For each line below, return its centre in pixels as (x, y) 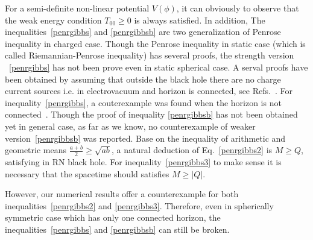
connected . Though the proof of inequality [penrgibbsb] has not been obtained (151, 114)
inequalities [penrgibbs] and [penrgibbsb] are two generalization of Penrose (143, 32)
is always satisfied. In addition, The (200, 20)
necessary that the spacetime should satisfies (87, 173)
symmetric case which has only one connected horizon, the (113, 217)
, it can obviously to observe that (238, 8)
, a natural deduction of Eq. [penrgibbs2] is (192, 150)
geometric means (36, 150)
